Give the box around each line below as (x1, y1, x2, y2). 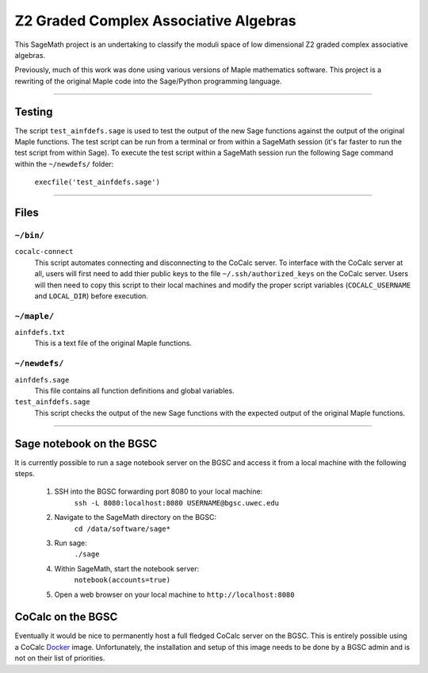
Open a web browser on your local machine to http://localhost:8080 (54, 590, 295, 599)
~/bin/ (14, 230, 45, 240)
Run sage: (54, 538, 87, 548)
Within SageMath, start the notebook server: (54, 563, 200, 573)
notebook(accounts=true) (74, 575, 170, 585)
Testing (14, 105, 53, 118)
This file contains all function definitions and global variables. (34, 386, 235, 395)
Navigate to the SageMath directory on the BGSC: (54, 513, 217, 522)
